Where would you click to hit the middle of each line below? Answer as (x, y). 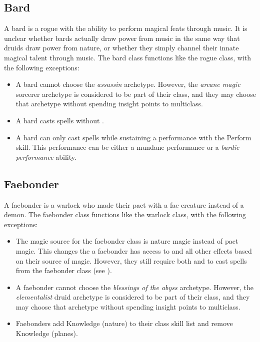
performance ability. (46, 157)
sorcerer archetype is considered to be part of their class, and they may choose (136, 94)
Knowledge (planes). (47, 333)
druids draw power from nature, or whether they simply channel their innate (121, 48)
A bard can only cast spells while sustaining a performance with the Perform (133, 137)
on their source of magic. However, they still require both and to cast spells (131, 260)
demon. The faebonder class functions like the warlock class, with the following (125, 214)
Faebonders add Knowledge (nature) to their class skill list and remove (124, 323)
